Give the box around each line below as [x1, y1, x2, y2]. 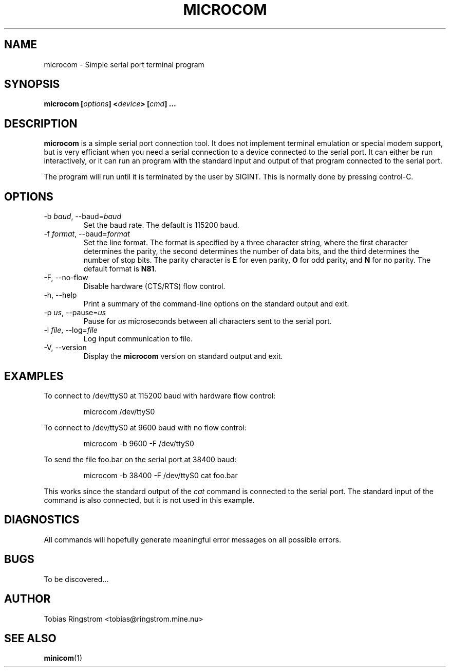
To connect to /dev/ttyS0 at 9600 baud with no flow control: [44, 423, 247, 432]
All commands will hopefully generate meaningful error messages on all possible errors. [44, 535, 341, 544]
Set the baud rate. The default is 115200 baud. [83, 221, 239, 230]
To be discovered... [44, 574, 109, 584]
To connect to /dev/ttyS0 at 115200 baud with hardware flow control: [44, 391, 276, 400]
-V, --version [44, 343, 87, 352]
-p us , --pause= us [44, 308, 106, 317]
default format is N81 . [83, 264, 157, 274]
